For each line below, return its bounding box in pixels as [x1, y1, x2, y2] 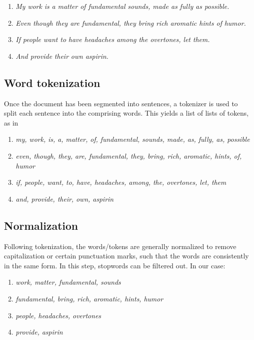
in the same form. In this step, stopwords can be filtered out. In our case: [4, 260, 225, 270]
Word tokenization [4, 75, 101, 90]
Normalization [4, 217, 78, 233]
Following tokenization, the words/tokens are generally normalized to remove [4, 241, 237, 251]
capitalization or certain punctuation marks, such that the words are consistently [4, 251, 249, 261]
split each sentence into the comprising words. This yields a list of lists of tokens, [4, 108, 249, 118]
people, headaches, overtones [15, 310, 101, 320]
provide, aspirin [15, 327, 63, 337]
